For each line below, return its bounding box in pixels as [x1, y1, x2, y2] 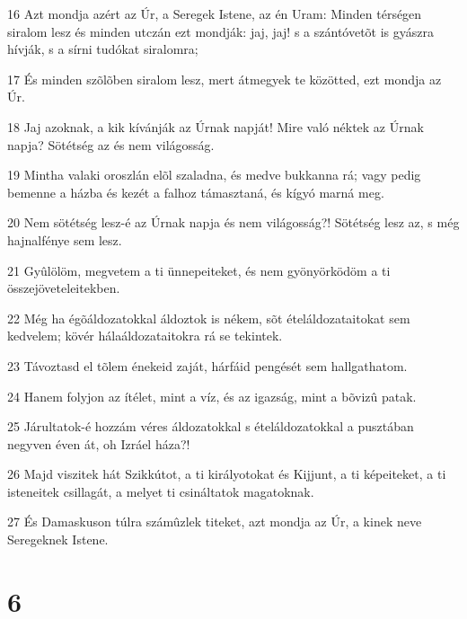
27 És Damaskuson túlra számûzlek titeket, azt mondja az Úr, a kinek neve [7, 512, 422, 531]
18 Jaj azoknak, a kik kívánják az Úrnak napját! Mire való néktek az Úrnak [7, 117, 424, 136]
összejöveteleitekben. [7, 279, 120, 297]
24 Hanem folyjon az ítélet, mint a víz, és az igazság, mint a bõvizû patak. [7, 386, 417, 405]
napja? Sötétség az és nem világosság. [7, 135, 215, 154]
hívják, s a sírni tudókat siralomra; [7, 40, 198, 58]
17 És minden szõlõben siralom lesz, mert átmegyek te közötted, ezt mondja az [7, 69, 442, 88]
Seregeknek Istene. [7, 530, 109, 549]
